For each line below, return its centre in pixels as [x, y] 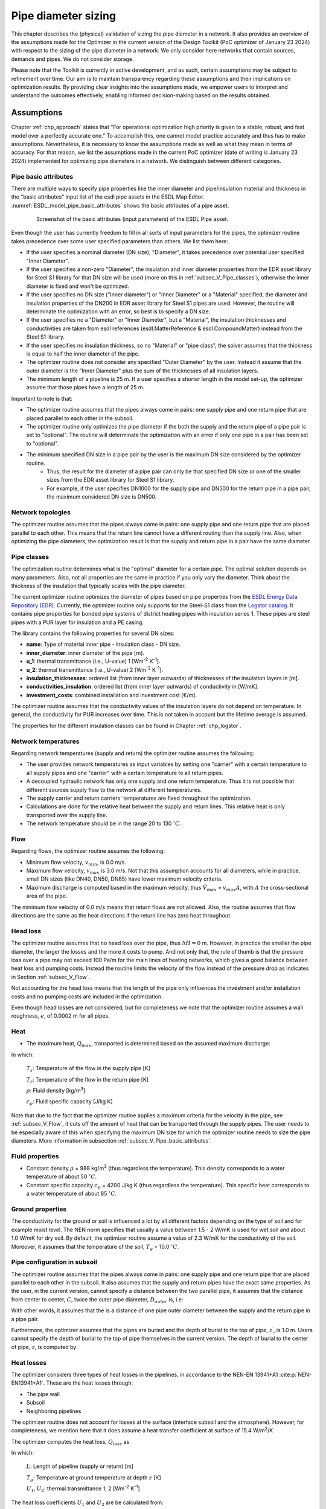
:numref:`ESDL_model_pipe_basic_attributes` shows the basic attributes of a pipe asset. [120, 205]
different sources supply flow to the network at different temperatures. [114, 790]
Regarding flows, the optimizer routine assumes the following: [88, 851]
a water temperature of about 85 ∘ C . [72, 1193]
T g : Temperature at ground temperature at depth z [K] [94, 1478]
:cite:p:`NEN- [296, 1374]
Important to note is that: [42, 398]
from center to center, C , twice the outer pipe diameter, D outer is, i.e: [97, 1300]
